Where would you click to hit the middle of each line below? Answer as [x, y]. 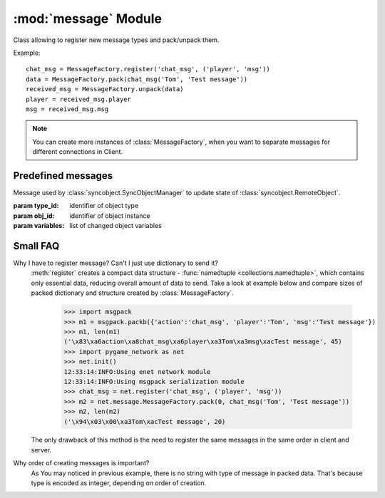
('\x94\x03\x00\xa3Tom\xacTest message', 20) [145, 421]
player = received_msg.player [79, 99]
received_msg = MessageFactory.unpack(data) [105, 89]
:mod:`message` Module [87, 19]
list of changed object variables [115, 226]
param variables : [39, 226]
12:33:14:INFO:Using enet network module [137, 372]
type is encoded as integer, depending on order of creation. [119, 483]
